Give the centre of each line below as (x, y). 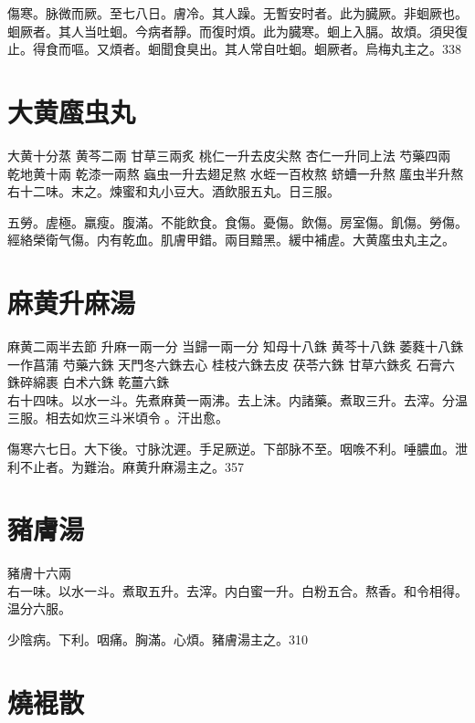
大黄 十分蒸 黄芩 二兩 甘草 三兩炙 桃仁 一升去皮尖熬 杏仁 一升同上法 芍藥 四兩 (229, 155)
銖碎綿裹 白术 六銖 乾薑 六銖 (89, 382)
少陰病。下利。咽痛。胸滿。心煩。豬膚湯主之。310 (158, 639)
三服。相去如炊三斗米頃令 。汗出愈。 (118, 418)
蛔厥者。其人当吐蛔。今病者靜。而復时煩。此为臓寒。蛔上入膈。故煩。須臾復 (237, 31)
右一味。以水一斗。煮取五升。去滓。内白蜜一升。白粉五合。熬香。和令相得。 (237, 590)
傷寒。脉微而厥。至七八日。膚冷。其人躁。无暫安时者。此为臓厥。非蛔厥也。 (237, 13)
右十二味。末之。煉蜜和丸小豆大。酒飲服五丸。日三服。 (174, 191)
